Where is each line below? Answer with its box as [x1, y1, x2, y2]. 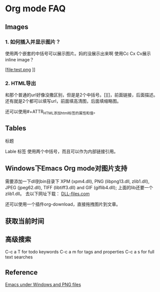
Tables [5, 124, 26, 132]
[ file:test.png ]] [5, 66, 36, 72]
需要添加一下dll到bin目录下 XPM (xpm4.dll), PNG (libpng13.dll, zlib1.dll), [5, 178, 150, 184]
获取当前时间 [5, 217, 44, 225]
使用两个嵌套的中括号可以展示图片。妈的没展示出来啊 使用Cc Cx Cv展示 [5, 50, 151, 56]
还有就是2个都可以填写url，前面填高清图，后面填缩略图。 [5, 98, 121, 104]
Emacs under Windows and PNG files [5, 281, 81, 287]
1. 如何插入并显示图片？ [5, 38, 61, 45]
